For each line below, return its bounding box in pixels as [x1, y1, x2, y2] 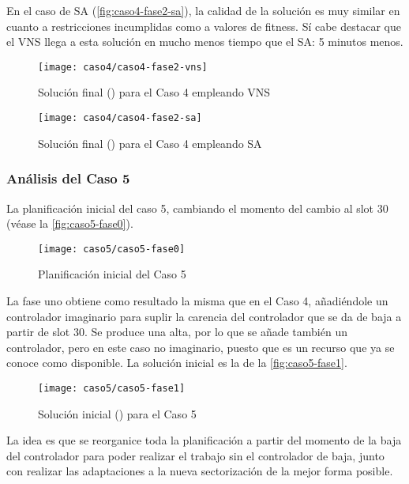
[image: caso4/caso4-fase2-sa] [38, 112, 202, 124]
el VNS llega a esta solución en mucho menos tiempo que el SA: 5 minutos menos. [6, 33, 403, 50]
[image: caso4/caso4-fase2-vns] [38, 61, 208, 73]
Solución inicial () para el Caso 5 [38, 405, 197, 422]
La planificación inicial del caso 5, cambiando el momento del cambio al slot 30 [6, 199, 388, 216]
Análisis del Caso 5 [6, 168, 130, 188]
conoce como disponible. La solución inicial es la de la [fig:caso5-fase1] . [6, 354, 347, 371]
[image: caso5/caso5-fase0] [38, 243, 186, 255]
